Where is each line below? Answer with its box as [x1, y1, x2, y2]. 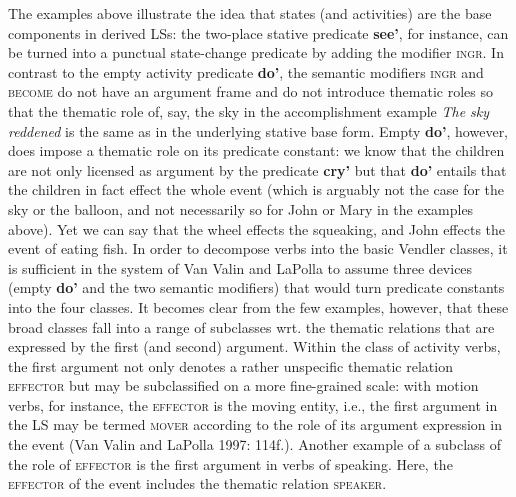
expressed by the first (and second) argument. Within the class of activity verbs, [8, 336, 501, 357]
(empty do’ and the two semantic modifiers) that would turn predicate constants [8, 277, 505, 298]
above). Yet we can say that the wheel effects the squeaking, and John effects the [8, 218, 506, 239]
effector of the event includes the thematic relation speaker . [8, 473, 387, 494]
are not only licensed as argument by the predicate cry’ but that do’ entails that [8, 159, 507, 180]
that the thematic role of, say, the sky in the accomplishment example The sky [8, 100, 490, 121]
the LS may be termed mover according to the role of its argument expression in [8, 414, 502, 435]
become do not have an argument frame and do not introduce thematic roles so [8, 81, 494, 102]
